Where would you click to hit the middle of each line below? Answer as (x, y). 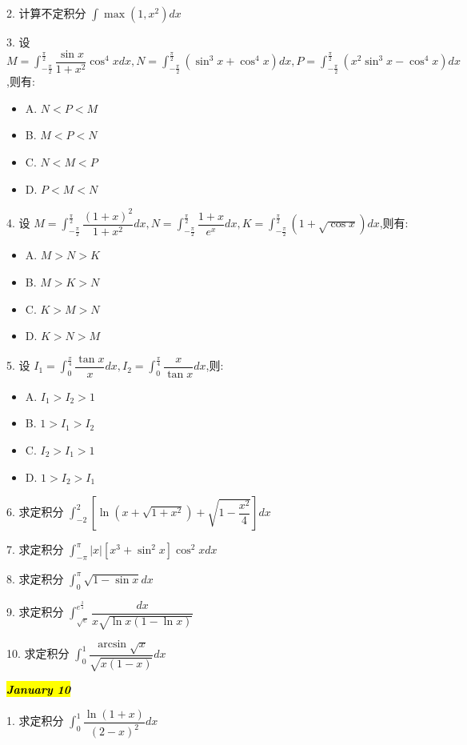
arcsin (112, 645)
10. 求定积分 (38, 653)
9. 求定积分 (35, 612)
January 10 (39, 689)
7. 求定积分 (35, 549)
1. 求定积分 (35, 721)
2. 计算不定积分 (46, 13)
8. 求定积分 (35, 578)
